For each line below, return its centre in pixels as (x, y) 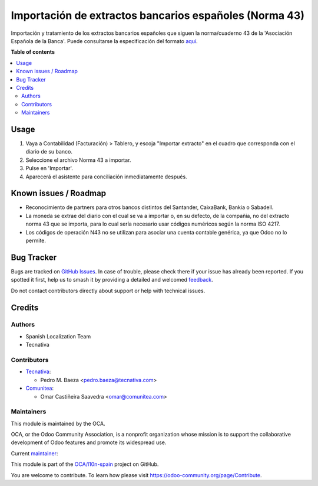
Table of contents (33, 52)
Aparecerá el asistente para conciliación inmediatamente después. (107, 177)
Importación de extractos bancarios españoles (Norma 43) (158, 15)
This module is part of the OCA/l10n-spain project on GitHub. (85, 464)
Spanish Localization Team (58, 336)
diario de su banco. (49, 152)
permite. (36, 240)
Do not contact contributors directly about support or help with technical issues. (108, 291)
